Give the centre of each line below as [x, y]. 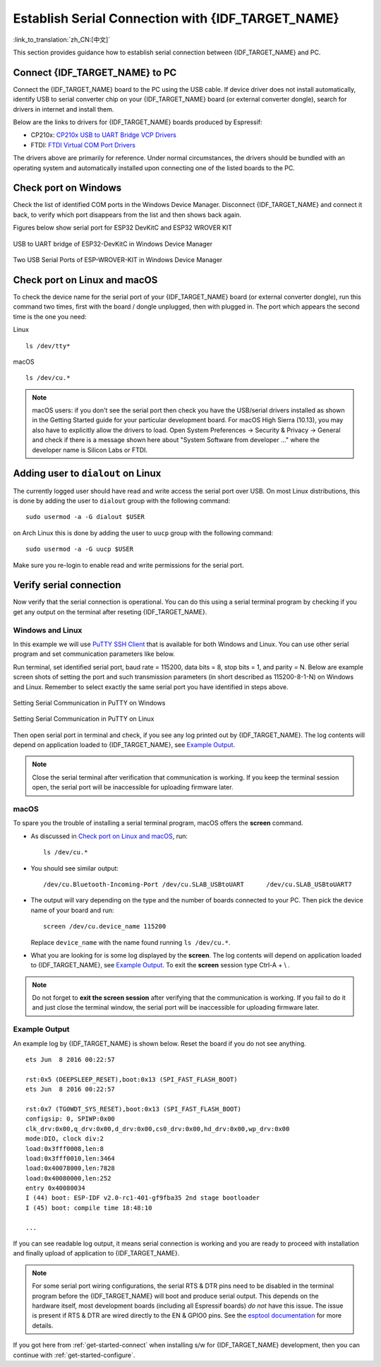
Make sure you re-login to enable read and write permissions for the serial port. [128, 565]
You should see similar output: [75, 868]
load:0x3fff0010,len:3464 [71, 1158]
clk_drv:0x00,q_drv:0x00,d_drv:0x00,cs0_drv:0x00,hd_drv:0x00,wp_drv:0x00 [158, 1129]
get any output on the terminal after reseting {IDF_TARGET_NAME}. [110, 611]
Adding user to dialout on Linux [87, 473]
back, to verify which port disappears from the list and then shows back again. [127, 215]
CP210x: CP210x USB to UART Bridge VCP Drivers [103, 135]
